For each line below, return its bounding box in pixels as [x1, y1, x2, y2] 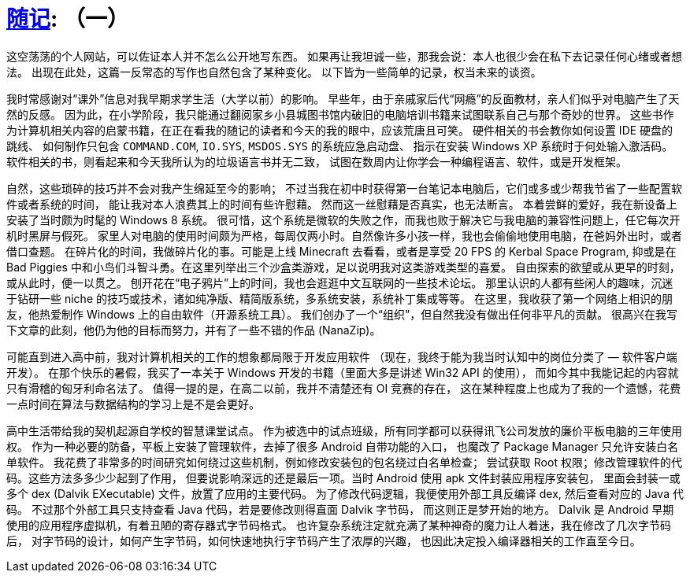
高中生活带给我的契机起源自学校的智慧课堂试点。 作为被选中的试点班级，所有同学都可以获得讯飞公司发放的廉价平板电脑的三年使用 [6, 423, 682, 437]
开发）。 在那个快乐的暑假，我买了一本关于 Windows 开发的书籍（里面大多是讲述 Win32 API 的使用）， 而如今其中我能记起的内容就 [6, 365, 679, 379]
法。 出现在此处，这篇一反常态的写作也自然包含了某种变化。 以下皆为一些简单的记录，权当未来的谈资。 [6, 65, 542, 79]
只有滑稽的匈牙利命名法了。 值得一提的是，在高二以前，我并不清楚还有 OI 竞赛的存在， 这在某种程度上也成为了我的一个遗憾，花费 [6, 381, 681, 395]
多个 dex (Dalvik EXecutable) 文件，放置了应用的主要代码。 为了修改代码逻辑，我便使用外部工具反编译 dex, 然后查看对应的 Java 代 [6, 486, 684, 500]
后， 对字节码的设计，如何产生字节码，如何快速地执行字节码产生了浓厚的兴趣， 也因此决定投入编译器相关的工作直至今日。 [6, 533, 641, 548]
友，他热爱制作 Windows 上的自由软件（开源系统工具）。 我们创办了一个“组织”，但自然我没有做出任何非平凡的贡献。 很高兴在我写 [6, 307, 678, 321]
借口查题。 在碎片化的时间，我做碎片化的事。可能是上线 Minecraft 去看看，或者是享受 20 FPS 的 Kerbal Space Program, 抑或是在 [6, 244, 677, 258]
